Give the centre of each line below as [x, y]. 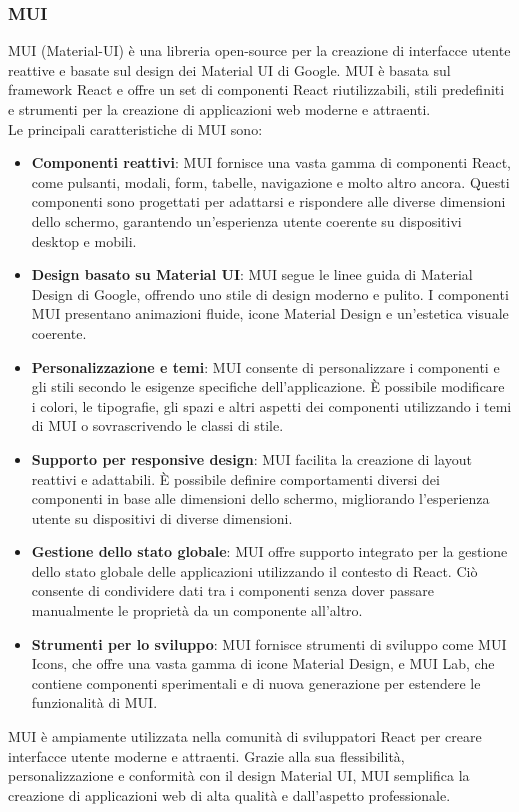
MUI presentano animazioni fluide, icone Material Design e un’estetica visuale [270, 313]
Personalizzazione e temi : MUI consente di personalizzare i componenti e [265, 366]
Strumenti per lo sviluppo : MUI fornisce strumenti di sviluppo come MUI [269, 643]
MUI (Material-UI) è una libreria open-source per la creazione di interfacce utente [259, 50]
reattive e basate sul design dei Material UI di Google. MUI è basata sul [229, 69]
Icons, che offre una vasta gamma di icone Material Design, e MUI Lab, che [263, 663]
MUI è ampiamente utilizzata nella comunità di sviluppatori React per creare [245, 736]
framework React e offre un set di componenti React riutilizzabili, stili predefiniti [256, 89]
